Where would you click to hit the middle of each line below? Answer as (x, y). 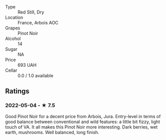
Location (14, 17)
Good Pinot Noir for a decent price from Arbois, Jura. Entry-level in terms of (83, 116)
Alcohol (13, 39)
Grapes (13, 28)
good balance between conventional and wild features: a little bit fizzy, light (83, 122)
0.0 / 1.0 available (36, 75)
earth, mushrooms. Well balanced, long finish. (52, 132)
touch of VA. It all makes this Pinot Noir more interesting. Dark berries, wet (82, 127)
